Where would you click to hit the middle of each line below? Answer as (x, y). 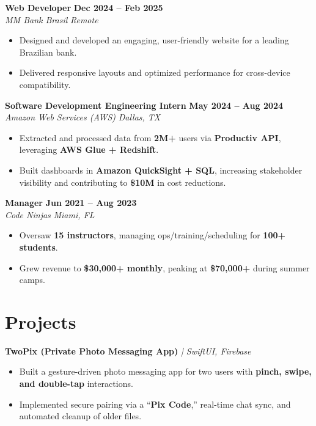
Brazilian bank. (48, 52)
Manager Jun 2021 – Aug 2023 (71, 203)
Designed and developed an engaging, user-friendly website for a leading (154, 40)
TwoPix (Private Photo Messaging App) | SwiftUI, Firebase (128, 351)
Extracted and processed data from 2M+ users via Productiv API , (150, 137)
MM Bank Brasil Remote (52, 19)
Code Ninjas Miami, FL (50, 214)
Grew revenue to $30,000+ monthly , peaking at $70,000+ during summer (164, 267)
